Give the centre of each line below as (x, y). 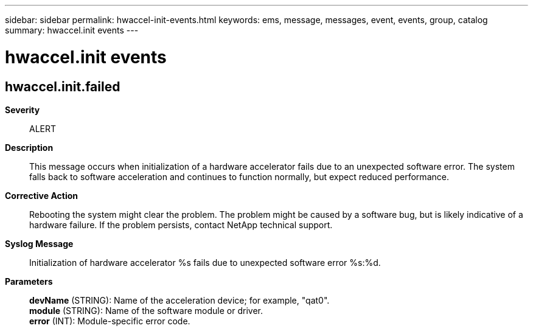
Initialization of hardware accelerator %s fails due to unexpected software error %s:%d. (205, 262)
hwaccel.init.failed (63, 86)
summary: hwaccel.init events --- (72, 30)
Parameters (29, 281)
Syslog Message (39, 243)
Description (29, 147)
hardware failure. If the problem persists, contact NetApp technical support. (181, 225)
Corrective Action (41, 195)
